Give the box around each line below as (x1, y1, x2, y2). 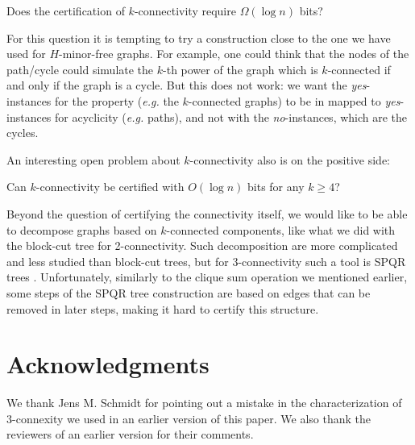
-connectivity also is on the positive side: (189, 151, 390, 168)
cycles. (6, 124, 39, 141)
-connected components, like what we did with (166, 221, 396, 238)
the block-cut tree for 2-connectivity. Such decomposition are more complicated (6, 237, 398, 254)
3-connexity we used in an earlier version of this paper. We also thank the (6, 410, 371, 426)
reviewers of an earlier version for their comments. (6, 426, 254, 443)
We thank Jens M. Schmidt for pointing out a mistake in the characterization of (6, 394, 402, 411)
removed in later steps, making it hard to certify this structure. (6, 300, 319, 317)
